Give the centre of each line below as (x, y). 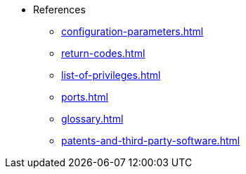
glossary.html (92, 119)
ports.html (85, 97)
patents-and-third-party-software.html (151, 141)
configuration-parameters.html (132, 31)
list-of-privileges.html (111, 75)
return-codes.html (103, 53)
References (59, 10)
